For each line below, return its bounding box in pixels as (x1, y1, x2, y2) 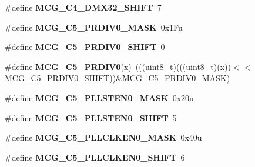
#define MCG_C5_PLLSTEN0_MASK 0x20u (5, 91, 194, 103)
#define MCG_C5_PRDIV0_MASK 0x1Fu (5, 21, 183, 33)
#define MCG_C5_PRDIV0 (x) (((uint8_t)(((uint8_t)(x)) (5, 60, 231, 72)
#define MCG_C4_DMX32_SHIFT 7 (5, 1, 162, 13)
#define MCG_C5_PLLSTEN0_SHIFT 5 (5, 111, 177, 123)
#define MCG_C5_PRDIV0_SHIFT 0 (5, 41, 165, 53)
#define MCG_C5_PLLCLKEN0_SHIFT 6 (5, 151, 185, 163)
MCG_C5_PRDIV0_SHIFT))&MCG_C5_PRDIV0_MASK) (5, 72, 230, 84)
